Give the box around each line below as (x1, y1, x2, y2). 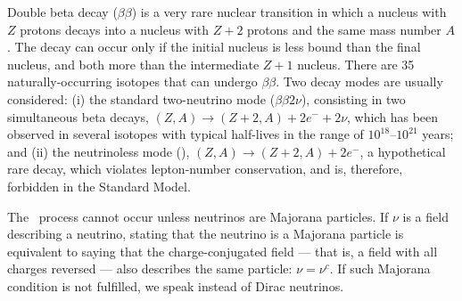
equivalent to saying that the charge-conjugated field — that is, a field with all (7, 241, 438, 260)
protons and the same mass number (247, 20, 441, 38)
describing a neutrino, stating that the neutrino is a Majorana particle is (7, 224, 404, 243)
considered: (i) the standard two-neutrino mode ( (7, 89, 276, 108)
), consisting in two (301, 89, 406, 108)
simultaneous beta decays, (7, 107, 149, 126)
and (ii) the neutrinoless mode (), (7, 142, 190, 160)
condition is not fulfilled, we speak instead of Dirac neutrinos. (7, 276, 344, 295)
